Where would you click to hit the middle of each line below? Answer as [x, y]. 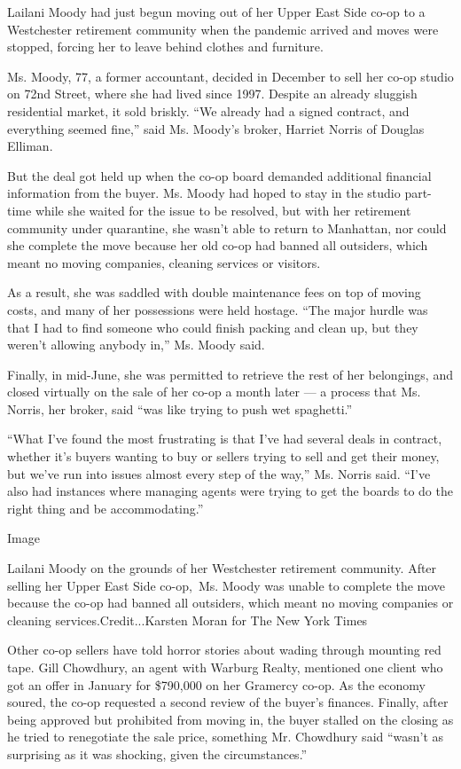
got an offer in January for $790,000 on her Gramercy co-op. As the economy [216, 684]
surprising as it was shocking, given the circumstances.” [157, 753]
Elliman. [30, 146]
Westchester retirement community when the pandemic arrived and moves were [223, 29]
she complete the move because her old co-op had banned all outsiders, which [218, 245]
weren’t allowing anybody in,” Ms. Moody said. [136, 345]
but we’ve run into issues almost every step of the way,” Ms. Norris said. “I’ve [219, 473]
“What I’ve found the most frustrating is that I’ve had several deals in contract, [225, 439]
